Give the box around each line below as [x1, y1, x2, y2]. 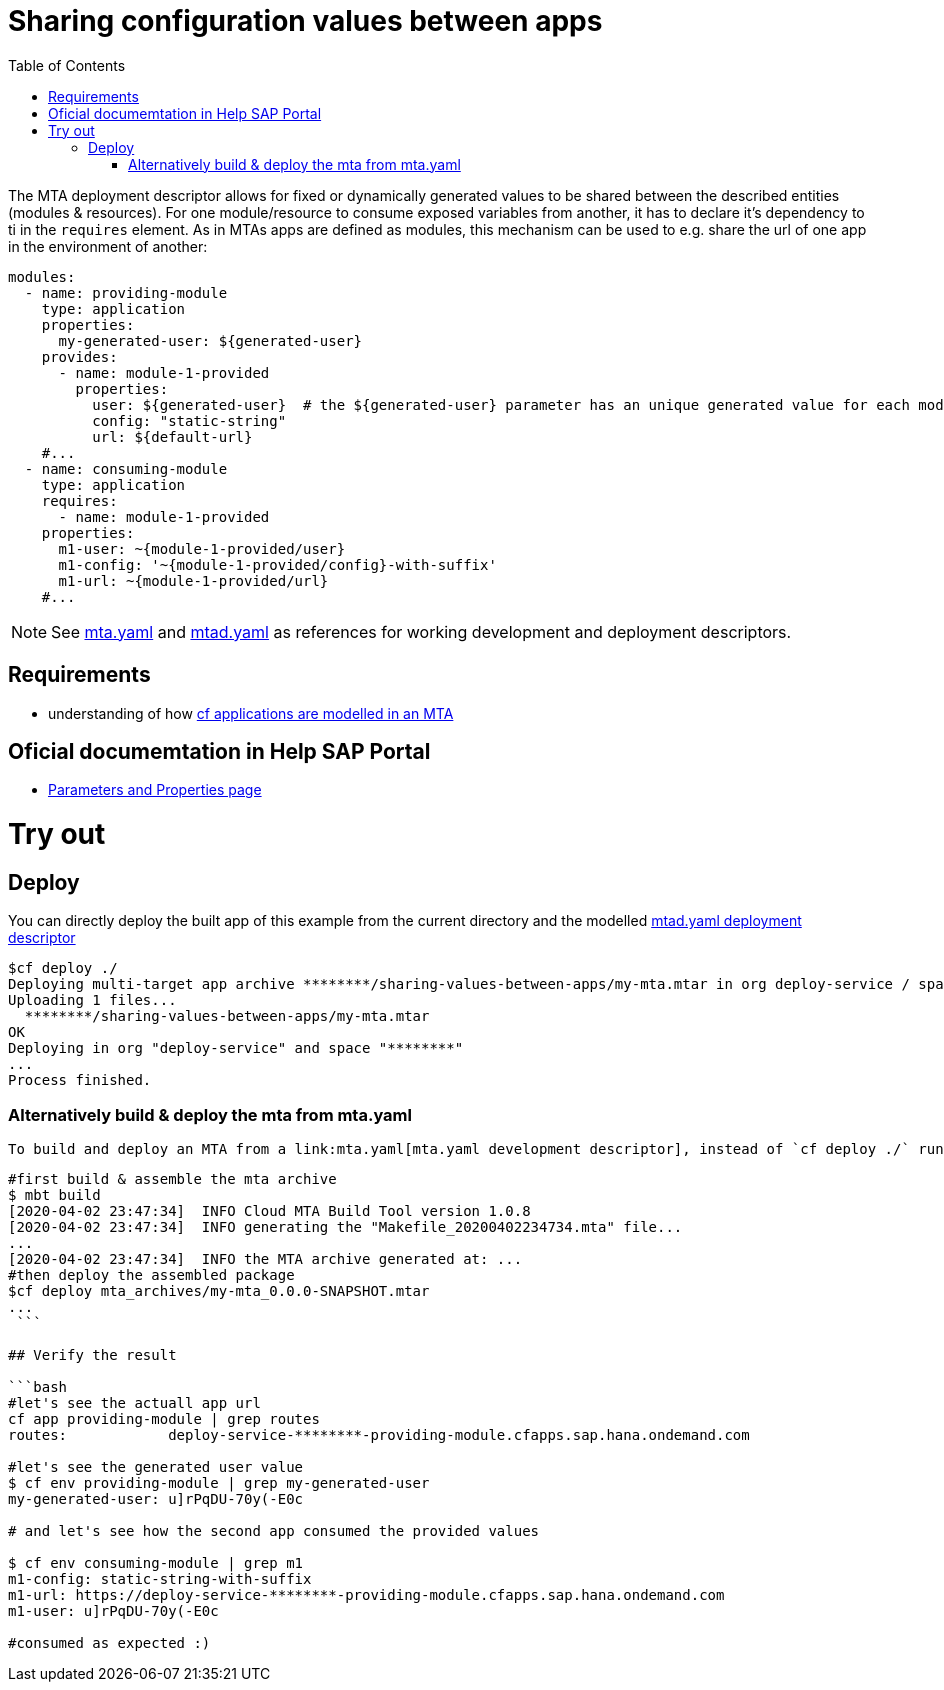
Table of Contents [8, 56, 126, 74]
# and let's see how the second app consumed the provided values [8, 1523, 540, 1540]
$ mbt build [8, 1187, 101, 1204]
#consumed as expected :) [8, 1635, 211, 1652]
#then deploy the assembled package [8, 1267, 295, 1284]
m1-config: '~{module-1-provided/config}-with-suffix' [58, 556, 497, 573]
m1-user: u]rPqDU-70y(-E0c [8, 1603, 219, 1620]
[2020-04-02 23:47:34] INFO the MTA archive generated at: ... [8, 1251, 523, 1268]
